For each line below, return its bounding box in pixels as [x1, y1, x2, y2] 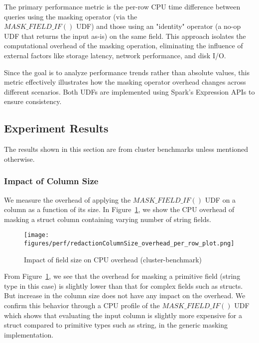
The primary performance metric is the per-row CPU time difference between [4, 1, 241, 11]
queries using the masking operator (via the [4, 11, 137, 21]
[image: [24, 231, 49, 239]
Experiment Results [4, 120, 109, 136]
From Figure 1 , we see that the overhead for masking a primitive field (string [4, 271, 241, 281]
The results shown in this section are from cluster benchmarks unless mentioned [4, 144, 249, 154]
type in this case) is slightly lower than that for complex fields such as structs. [4, 280, 243, 291]
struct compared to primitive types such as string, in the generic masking [4, 320, 228, 330]
